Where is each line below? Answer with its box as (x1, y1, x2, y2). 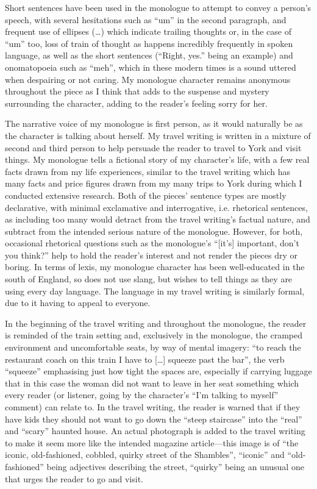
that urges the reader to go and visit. (5, 472, 143, 485)
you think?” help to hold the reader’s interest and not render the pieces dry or (5, 248, 298, 261)
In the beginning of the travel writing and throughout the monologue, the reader (5, 316, 307, 329)
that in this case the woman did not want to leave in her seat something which (5, 376, 299, 389)
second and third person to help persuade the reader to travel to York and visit (5, 141, 302, 154)
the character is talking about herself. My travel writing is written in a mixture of (5, 129, 311, 141)
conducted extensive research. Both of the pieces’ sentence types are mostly (5, 188, 287, 201)
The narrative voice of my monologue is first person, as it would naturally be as (5, 117, 303, 130)
